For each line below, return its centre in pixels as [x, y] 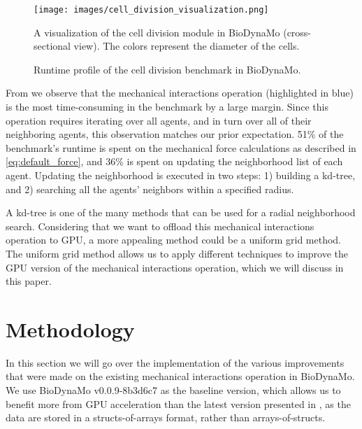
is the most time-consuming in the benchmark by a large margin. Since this [167, 107]
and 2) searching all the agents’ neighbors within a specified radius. [150, 189]
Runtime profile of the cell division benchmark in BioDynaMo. [167, 69]
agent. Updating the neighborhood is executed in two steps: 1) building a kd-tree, [181, 175]
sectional [52, 46]
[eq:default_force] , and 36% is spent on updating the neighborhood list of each [174, 161]
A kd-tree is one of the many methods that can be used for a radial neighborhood [181, 212]
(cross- [297, 32]
